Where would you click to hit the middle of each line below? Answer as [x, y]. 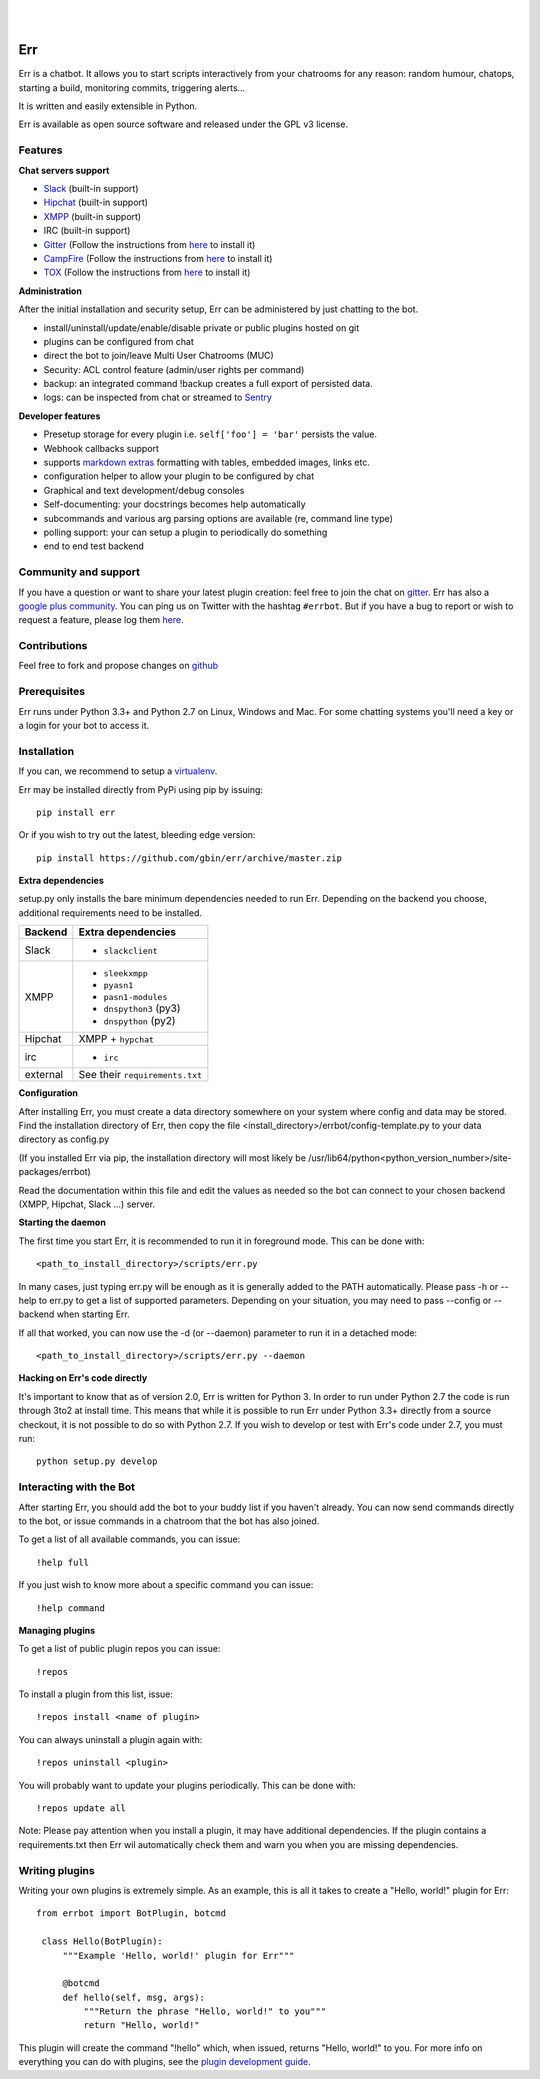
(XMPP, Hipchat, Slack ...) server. [86, 1204]
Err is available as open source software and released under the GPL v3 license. [183, 124]
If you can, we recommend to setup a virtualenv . [118, 771]
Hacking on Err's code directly [83, 1378]
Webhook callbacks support [101, 448]
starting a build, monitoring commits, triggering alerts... [132, 87]
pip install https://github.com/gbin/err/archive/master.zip [189, 858]
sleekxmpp [126, 973]
